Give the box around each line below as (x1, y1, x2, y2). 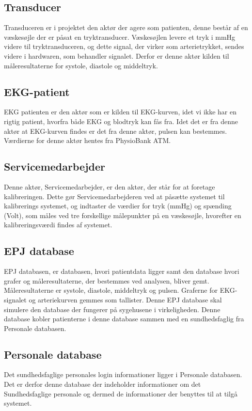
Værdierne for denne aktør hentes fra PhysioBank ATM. (4, 135, 171, 145)
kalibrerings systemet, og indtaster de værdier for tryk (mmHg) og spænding (4, 201, 232, 211)
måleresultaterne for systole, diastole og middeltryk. (4, 60, 158, 70)
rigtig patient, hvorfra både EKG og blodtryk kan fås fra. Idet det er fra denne (4, 116, 238, 126)
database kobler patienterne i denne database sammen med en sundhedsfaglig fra (4, 314, 244, 324)
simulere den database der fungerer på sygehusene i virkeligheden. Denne (4, 304, 220, 314)
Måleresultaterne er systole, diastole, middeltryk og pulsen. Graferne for (4, 285, 218, 295)
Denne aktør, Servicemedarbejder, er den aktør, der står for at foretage (4, 181, 215, 191)
